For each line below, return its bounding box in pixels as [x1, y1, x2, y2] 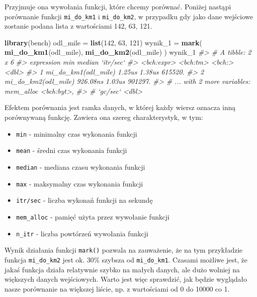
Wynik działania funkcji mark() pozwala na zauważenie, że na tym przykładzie [4, 245, 243, 255]
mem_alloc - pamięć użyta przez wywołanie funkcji [16, 211, 170, 222]
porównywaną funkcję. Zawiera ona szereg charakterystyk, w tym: [4, 112, 203, 122]
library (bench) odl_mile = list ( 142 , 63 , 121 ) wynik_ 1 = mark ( [4, 37, 202, 47]
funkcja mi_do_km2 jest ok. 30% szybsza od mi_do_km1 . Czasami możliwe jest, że [4, 254, 248, 264]
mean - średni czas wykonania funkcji [16, 145, 127, 155]
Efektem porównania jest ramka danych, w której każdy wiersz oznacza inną [4, 102, 236, 112]
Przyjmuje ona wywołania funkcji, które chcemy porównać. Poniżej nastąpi [4, 1, 231, 11]
